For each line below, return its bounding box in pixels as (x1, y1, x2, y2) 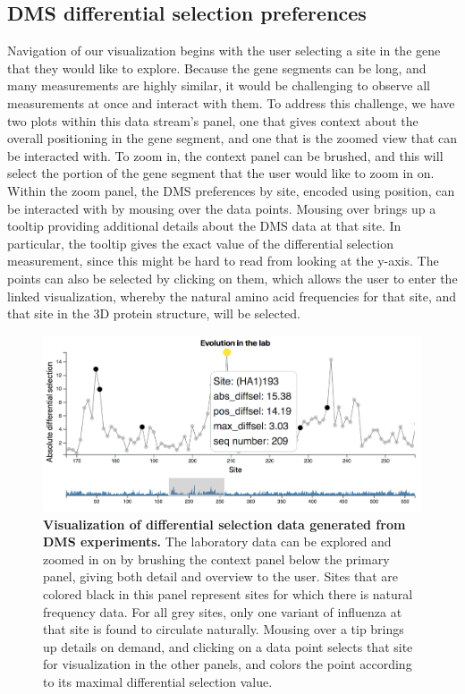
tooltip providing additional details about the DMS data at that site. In (7, 216, 402, 235)
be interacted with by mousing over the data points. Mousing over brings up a (7, 199, 436, 217)
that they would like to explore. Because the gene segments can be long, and (7, 58, 427, 77)
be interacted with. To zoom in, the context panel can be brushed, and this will (7, 146, 444, 165)
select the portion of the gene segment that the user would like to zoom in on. (7, 164, 435, 182)
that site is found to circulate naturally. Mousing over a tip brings (43, 620, 404, 639)
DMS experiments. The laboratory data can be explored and (43, 532, 392, 551)
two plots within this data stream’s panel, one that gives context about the (7, 111, 418, 130)
